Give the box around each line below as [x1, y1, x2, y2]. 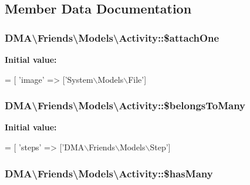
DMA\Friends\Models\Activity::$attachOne [5, 30, 219, 45]
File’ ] [128, 73, 147, 85]
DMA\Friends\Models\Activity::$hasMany [5, 166, 213, 180]
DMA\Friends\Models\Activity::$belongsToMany [5, 98, 246, 113]
